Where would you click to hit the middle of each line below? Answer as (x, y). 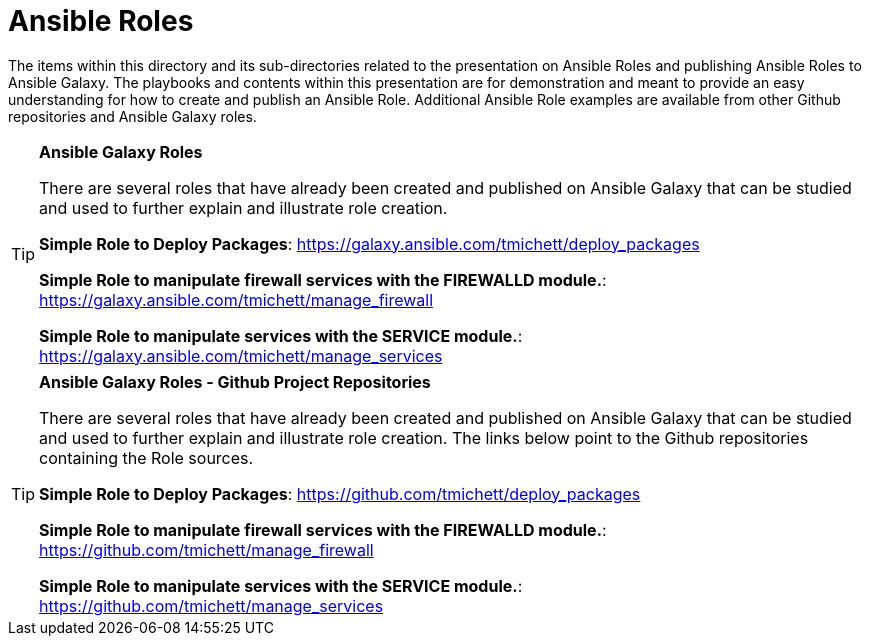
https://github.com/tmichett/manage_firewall (206, 549)
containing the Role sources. (146, 457)
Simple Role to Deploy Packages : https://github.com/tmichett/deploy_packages (340, 493)
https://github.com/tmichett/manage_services (211, 605)
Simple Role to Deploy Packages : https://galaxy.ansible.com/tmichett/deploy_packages (369, 243)
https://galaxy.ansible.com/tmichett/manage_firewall (236, 299)
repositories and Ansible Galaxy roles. (132, 116)
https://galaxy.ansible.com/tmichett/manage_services (241, 355)
